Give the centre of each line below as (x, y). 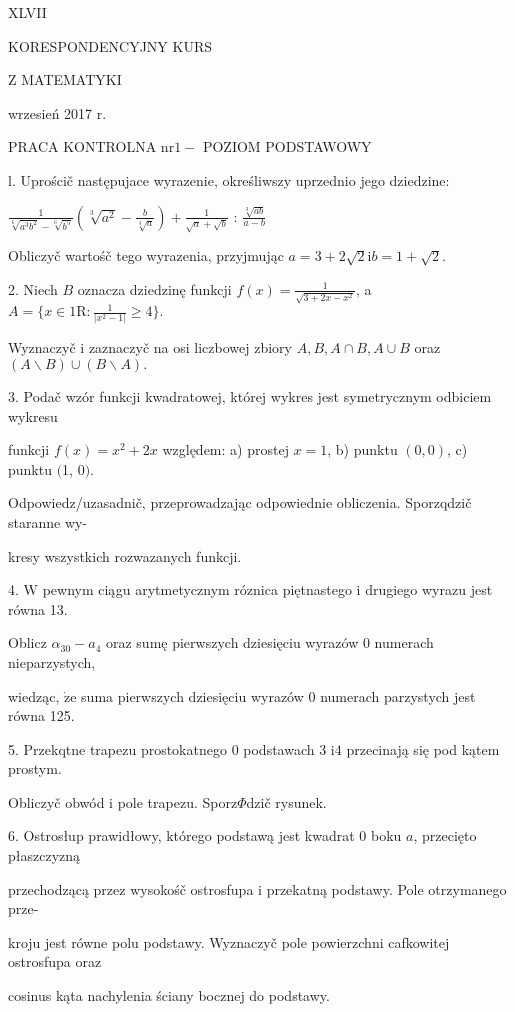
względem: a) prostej (225, 449)
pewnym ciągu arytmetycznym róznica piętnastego (197, 589)
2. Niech (33, 288)
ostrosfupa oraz (55, 961)
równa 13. (38, 608)
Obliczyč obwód (56, 801)
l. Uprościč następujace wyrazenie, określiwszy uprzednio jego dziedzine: (229, 179)
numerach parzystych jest (398, 695)
